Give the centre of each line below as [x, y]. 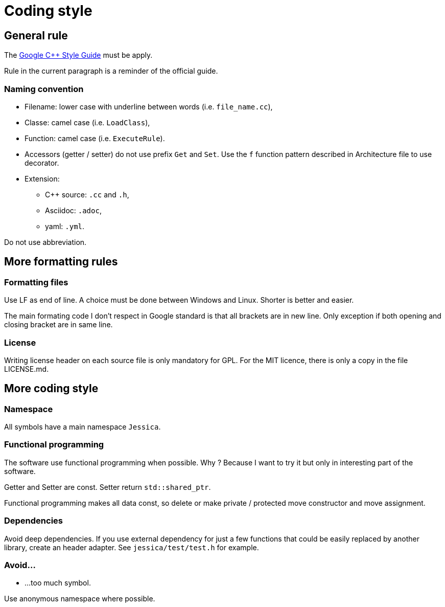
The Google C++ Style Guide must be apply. [78, 55]
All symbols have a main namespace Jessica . [83, 427]
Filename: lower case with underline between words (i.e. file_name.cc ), [149, 106]
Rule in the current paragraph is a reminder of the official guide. [111, 71]
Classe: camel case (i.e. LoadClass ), [87, 122]
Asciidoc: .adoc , [73, 210]
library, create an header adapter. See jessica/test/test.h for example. [132, 547]
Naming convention [44, 89]
